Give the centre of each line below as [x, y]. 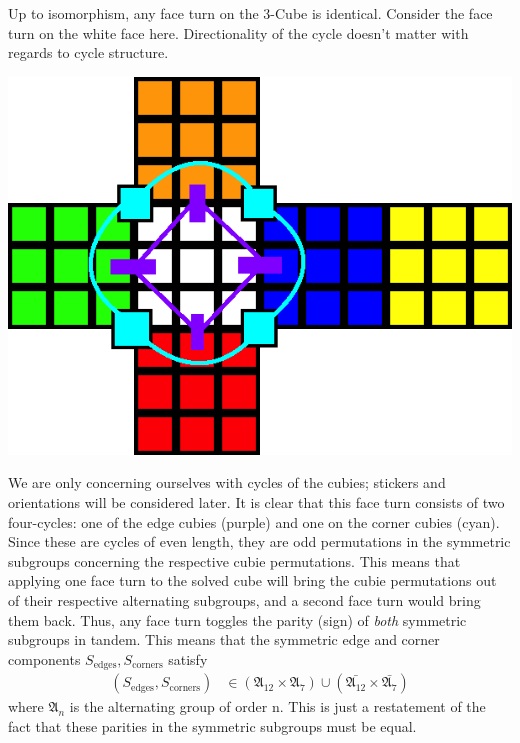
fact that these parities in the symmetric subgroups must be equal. [212, 725]
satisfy [188, 658]
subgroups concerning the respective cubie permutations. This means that [234, 560]
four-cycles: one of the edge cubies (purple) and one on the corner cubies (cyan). [254, 521]
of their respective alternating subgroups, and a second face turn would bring [244, 599]
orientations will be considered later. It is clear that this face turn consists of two [256, 501]
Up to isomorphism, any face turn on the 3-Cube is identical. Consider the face [250, 13]
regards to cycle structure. [88, 52]
